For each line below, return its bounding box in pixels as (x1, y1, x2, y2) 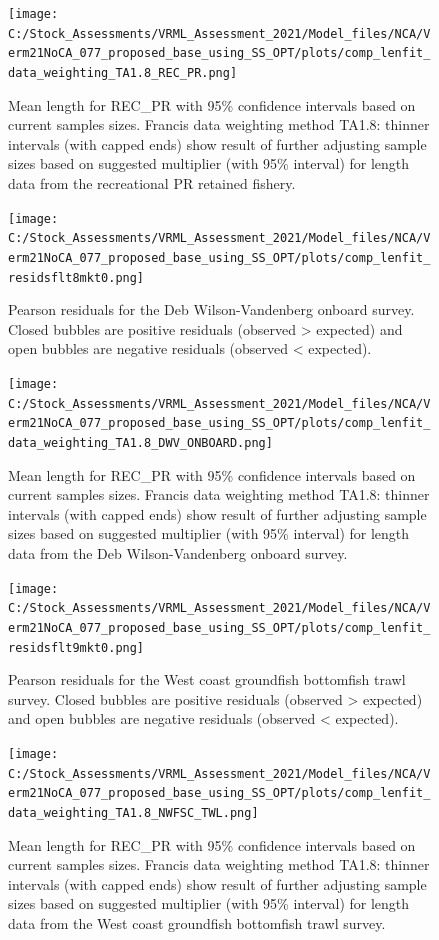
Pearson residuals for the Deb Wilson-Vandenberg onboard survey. (8, 299, 415, 320)
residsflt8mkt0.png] (8, 270, 145, 285)
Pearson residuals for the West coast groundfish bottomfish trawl (8, 669, 406, 690)
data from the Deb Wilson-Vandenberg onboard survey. (8, 543, 348, 563)
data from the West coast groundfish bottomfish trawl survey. (8, 913, 386, 933)
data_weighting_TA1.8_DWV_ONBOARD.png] (8, 435, 273, 450)
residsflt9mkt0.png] (8, 640, 145, 655)
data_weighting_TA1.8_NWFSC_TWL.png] (8, 805, 259, 820)
